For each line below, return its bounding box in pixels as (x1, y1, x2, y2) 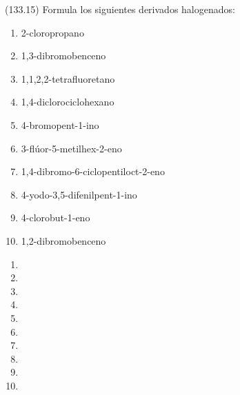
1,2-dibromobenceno (21, 233, 106, 247)
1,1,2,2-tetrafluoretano (21, 71, 115, 85)
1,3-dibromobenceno (21, 48, 106, 63)
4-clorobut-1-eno (21, 210, 90, 225)
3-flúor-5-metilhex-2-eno (21, 141, 122, 155)
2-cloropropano (21, 25, 84, 39)
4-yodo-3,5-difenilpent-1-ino (21, 187, 137, 201)
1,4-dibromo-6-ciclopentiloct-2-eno (21, 164, 165, 179)
